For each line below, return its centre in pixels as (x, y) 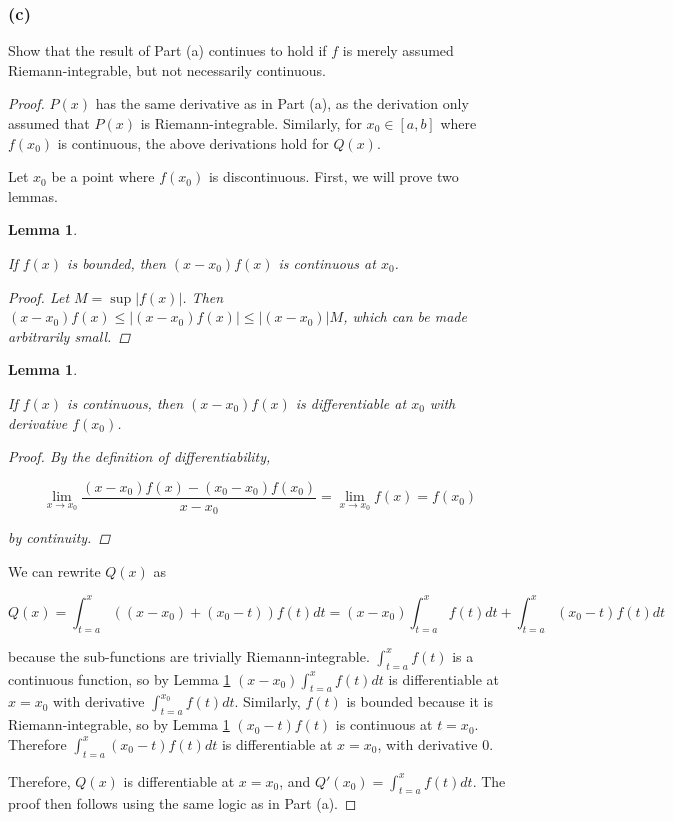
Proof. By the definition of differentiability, (139, 456)
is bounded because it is (419, 701)
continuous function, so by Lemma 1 (119, 678)
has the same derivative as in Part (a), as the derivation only (282, 103)
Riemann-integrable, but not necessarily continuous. (167, 69)
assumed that (49, 123)
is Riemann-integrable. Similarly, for (251, 123)
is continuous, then (125, 402)
